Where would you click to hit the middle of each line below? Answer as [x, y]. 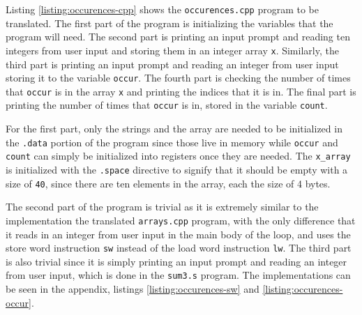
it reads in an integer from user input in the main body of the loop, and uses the [178, 234]
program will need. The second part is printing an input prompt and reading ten [178, 37]
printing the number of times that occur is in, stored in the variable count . [167, 105]
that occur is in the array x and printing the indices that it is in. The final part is [181, 91]
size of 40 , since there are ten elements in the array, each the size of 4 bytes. [168, 183]
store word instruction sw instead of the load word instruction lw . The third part [179, 248]
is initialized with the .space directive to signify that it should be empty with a [177, 169]
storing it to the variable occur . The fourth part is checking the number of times [178, 78]
